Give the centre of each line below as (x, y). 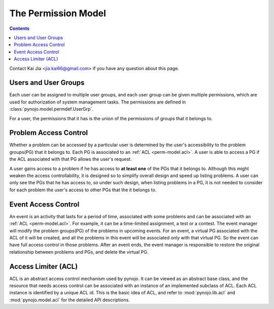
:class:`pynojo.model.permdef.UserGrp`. (52, 109)
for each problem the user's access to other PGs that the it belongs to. (83, 190)
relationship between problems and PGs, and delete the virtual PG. (79, 252)
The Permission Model (58, 13)
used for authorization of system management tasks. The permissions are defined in (98, 102)
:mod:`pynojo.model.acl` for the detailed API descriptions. (70, 300)
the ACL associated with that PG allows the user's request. (71, 159)
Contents (20, 28)
